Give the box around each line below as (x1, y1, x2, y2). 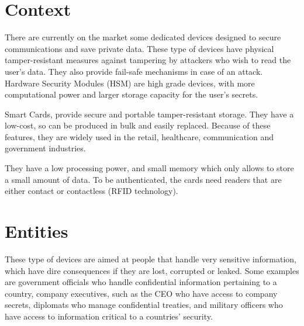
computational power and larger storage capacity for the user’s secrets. (5, 88, 258, 100)
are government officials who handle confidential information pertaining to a (5, 276, 277, 288)
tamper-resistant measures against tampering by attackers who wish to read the (5, 54, 291, 66)
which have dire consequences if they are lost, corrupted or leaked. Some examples (5, 264, 299, 276)
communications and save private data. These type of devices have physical (5, 42, 274, 54)
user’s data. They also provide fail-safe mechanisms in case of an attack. (5, 65, 263, 77)
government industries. (5, 142, 86, 154)
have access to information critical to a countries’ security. (5, 310, 213, 322)
